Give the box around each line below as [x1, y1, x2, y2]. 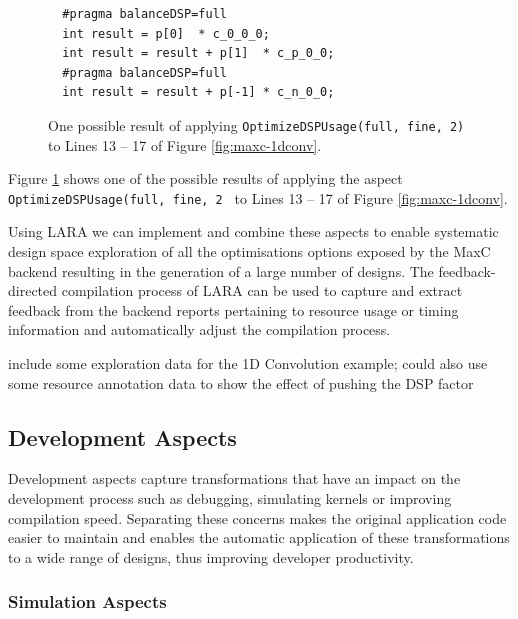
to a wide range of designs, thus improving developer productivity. [8, 546, 414, 567]
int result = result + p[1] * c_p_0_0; [62, 46, 335, 61]
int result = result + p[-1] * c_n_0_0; [62, 85, 335, 100]
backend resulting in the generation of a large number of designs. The [8, 260, 434, 281]
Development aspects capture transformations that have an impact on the [8, 468, 461, 489]
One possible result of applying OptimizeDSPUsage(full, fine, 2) [48, 114, 465, 135]
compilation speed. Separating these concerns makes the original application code [8, 507, 507, 528]
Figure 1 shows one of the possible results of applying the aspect [8, 168, 403, 189]
